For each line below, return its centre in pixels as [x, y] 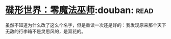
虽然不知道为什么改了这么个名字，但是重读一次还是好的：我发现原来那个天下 [86, 25]
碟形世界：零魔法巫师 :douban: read [79, 10]
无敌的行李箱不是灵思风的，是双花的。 [45, 31]
